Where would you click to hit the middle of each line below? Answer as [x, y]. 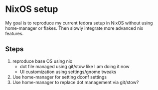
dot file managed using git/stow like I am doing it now [75, 66]
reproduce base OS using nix [42, 61]
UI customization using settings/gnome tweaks [68, 72]
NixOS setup [32, 9]
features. [14, 33]
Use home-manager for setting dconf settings [60, 77]
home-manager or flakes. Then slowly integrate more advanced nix [74, 28]
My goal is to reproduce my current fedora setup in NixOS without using [79, 23]
